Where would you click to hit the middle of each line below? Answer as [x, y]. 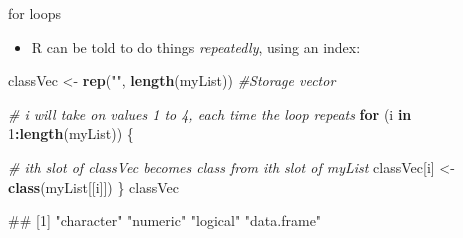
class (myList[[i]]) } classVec [94, 186]
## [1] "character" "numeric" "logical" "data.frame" [165, 220]
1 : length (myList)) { [71, 133]
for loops [35, 13]
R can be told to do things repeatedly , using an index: [196, 46]
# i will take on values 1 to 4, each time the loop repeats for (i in [210, 113]
